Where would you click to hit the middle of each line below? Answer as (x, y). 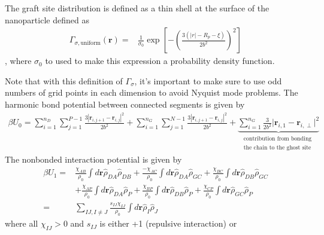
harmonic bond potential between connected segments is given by (125, 104)
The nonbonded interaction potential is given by (93, 159)
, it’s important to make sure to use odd (208, 80)
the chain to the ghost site (277, 147)
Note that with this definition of (64, 80)
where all (22, 223)
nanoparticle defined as (47, 19)
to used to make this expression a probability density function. (160, 61)
